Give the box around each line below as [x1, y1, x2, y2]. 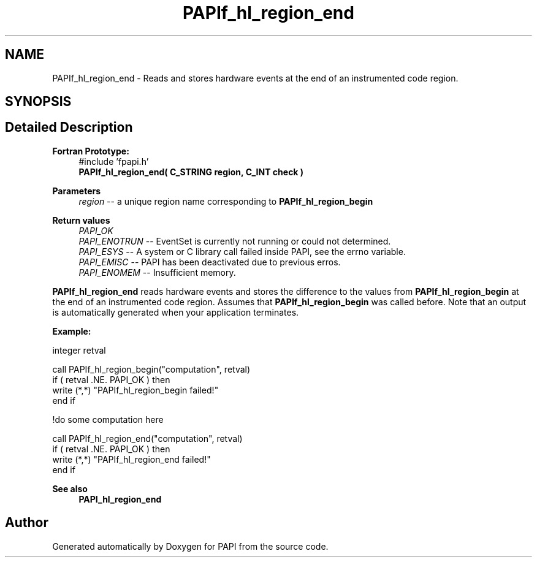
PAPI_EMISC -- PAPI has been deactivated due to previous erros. [78, 256, 341, 267]
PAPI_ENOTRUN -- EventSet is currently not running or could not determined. [78, 235, 391, 246]
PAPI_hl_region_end [78, 493, 162, 504]
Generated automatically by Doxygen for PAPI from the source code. [52, 541, 329, 552]
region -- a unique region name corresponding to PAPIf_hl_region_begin [78, 196, 373, 207]
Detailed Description [5, 120, 133, 135]
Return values [52, 215, 110, 226]
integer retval [52, 344, 106, 355]
